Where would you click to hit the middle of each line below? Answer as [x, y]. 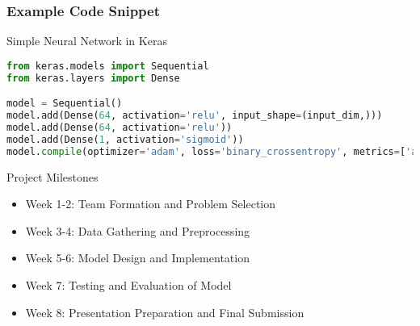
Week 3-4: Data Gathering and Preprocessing [138, 230]
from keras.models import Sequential [108, 66]
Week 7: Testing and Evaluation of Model [128, 284]
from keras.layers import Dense [93, 78]
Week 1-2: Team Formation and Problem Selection [151, 204]
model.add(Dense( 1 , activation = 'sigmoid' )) [125, 139]
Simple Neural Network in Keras [87, 41]
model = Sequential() [65, 104]
